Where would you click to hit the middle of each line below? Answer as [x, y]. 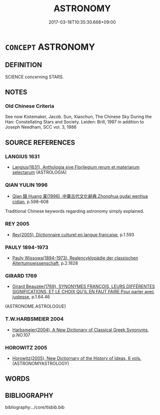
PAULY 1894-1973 [27, 247]
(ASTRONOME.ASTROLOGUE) [35, 306]
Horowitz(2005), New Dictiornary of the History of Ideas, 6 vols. [77, 358]
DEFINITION [24, 65]
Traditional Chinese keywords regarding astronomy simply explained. [75, 211]
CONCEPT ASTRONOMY [50, 47]
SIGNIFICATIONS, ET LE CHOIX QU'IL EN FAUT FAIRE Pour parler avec [83, 292]
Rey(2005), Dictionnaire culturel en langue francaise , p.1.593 [73, 234]
